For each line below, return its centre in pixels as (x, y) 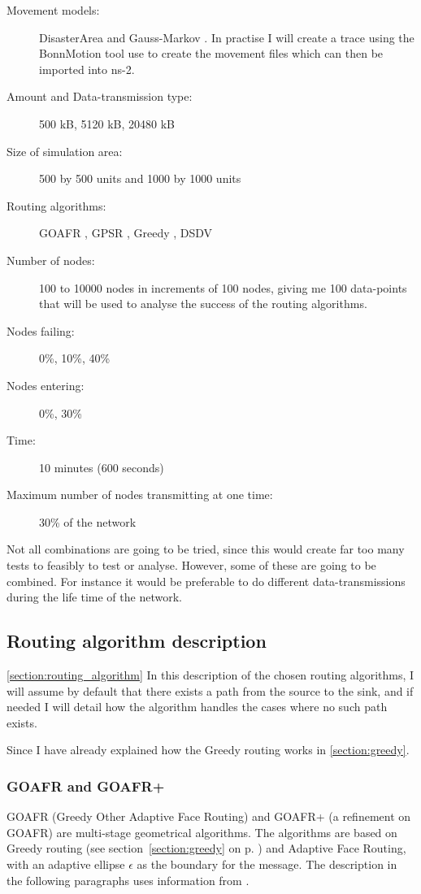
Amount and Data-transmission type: (100, 96)
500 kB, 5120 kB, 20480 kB (107, 123)
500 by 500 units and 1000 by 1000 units (140, 178)
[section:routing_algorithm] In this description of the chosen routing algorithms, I (210, 675)
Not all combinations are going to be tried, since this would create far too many (206, 549)
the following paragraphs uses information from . (128, 880)
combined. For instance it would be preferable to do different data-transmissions (206, 581)
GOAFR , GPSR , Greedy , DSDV (126, 233)
